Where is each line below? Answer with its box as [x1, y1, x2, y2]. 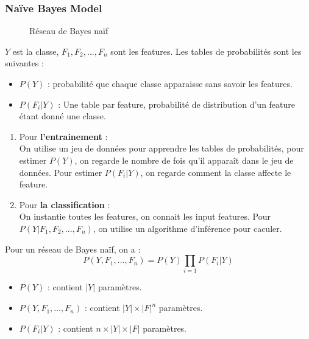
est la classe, [12, 44, 59, 57]
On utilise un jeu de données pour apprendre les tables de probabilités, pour [19, 142, 304, 155]
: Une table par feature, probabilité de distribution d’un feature [58, 97, 296, 110]
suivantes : [5, 57, 44, 69]
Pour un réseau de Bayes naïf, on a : [5, 242, 141, 255]
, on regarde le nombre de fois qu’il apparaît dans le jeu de [74, 153, 294, 166]
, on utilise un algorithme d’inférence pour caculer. [93, 222, 282, 234]
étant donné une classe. [19, 110, 106, 122]
